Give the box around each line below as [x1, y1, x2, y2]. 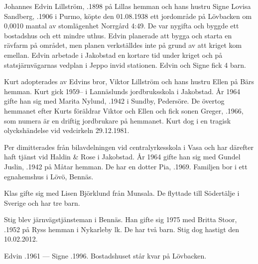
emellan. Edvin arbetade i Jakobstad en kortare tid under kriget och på [4, 49, 223, 60]
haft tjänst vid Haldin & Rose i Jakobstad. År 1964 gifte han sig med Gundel [4, 151, 241, 162]
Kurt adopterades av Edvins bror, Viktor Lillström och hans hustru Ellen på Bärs [4, 76, 255, 87]
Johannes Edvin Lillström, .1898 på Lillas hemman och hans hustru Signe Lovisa [4, 1, 251, 11]
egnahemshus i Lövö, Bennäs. [4, 171, 94, 181]
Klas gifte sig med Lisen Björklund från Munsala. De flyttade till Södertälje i [4, 188, 240, 198]
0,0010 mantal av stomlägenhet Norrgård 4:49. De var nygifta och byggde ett [4, 20, 239, 31]
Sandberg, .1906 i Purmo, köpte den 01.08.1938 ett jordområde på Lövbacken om [4, 10, 252, 21]
